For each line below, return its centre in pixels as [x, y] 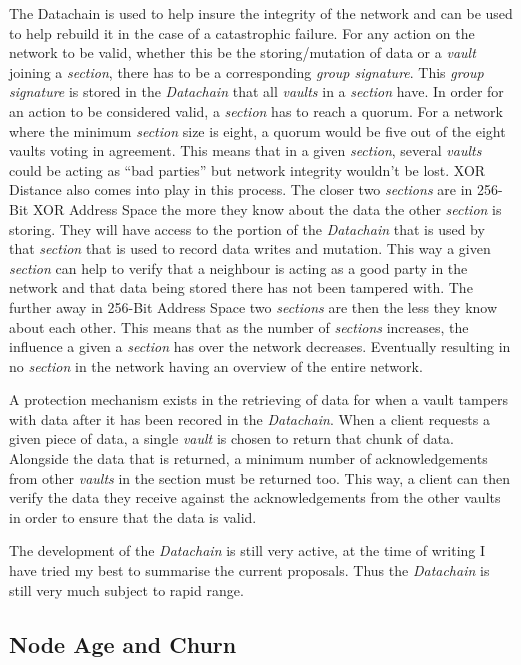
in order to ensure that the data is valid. [133, 516]
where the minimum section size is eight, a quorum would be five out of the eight [257, 130]
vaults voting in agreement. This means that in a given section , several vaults [245, 150]
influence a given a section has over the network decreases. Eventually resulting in [260, 346]
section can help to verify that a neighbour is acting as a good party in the [238, 267]
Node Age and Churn [123, 643]
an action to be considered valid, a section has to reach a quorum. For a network [256, 110]
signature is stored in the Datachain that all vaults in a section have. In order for [256, 91]
